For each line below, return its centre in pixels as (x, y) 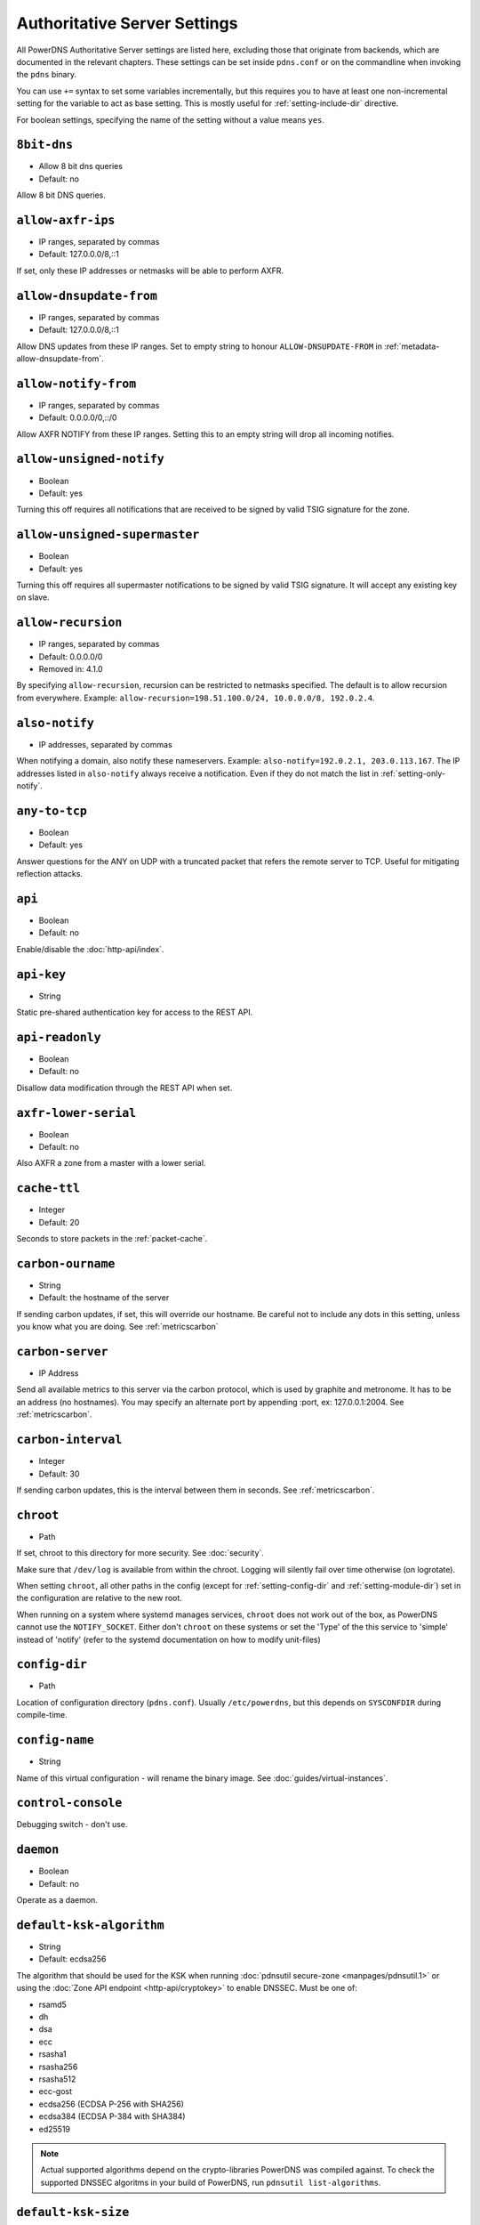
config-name (56, 1740)
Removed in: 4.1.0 (71, 669)
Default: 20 (59, 1222)
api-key (41, 974)
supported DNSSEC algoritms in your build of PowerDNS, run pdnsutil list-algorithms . (211, 2182)
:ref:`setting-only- (413, 773)
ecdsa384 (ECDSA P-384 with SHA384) (112, 2116)
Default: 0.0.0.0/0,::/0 (78, 417)
